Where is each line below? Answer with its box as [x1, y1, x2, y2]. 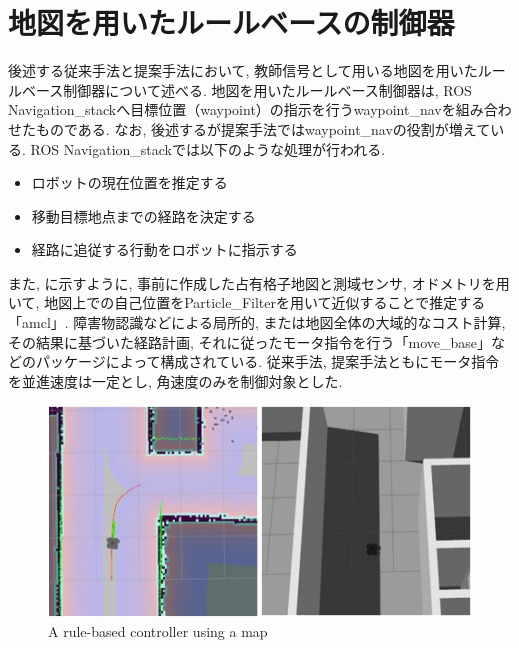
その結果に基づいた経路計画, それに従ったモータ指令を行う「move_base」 [8, 331, 492, 352]
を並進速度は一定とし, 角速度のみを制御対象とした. [8, 370, 343, 391]
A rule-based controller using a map [48, 621, 268, 642]
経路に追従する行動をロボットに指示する [31, 239, 298, 260]
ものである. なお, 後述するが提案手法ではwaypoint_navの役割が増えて [35, 118, 491, 139]
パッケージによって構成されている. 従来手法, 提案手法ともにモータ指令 [35, 351, 500, 372]
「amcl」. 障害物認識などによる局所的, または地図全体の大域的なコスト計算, [8, 312, 506, 333]
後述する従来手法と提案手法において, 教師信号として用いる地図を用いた [8, 60, 478, 81]
